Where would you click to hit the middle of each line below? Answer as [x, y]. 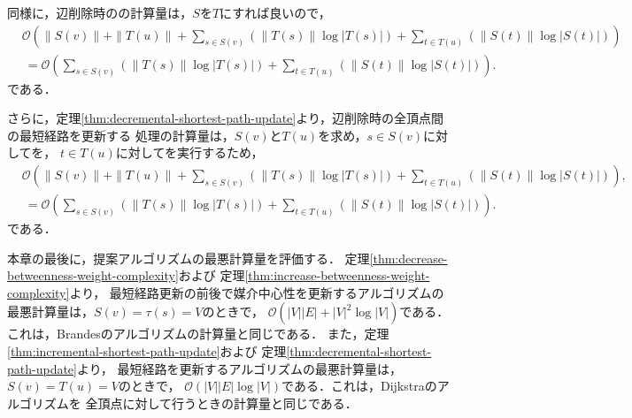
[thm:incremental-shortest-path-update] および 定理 [147, 351]
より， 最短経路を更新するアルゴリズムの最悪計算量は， [239, 368]
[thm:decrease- [408, 258]
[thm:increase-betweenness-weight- [337, 275]
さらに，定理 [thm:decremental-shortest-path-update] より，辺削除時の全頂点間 [225, 118]
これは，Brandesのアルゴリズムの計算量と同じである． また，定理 [198, 334]
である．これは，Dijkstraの [359, 386]
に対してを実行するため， [189, 152]
